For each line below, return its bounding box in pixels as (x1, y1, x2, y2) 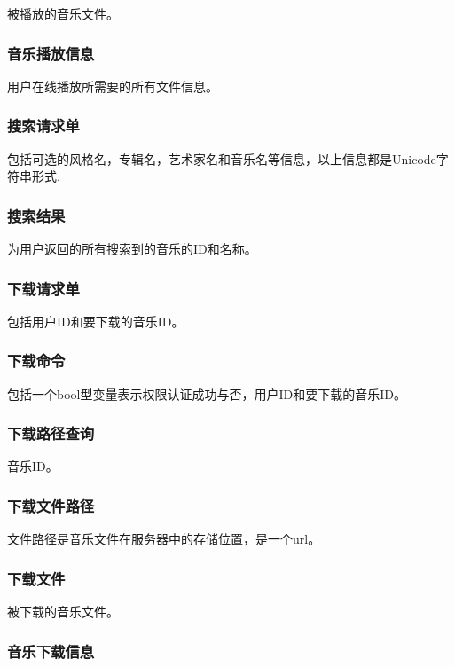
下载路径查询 (7, 422, 95, 444)
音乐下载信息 (7, 640, 95, 662)
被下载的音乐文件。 (7, 602, 119, 621)
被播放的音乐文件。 (7, 4, 119, 22)
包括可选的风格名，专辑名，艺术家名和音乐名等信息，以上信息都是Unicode (7, 149, 436, 168)
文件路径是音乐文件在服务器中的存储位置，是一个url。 (7, 530, 321, 548)
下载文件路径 (7, 494, 95, 516)
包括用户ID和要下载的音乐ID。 (7, 311, 184, 330)
